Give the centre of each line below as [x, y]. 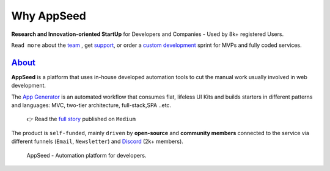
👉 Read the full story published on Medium [81, 119]
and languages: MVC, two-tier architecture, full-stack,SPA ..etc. [91, 105]
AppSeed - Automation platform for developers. [86, 155]
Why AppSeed [49, 16]
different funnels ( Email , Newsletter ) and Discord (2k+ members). [97, 141]
